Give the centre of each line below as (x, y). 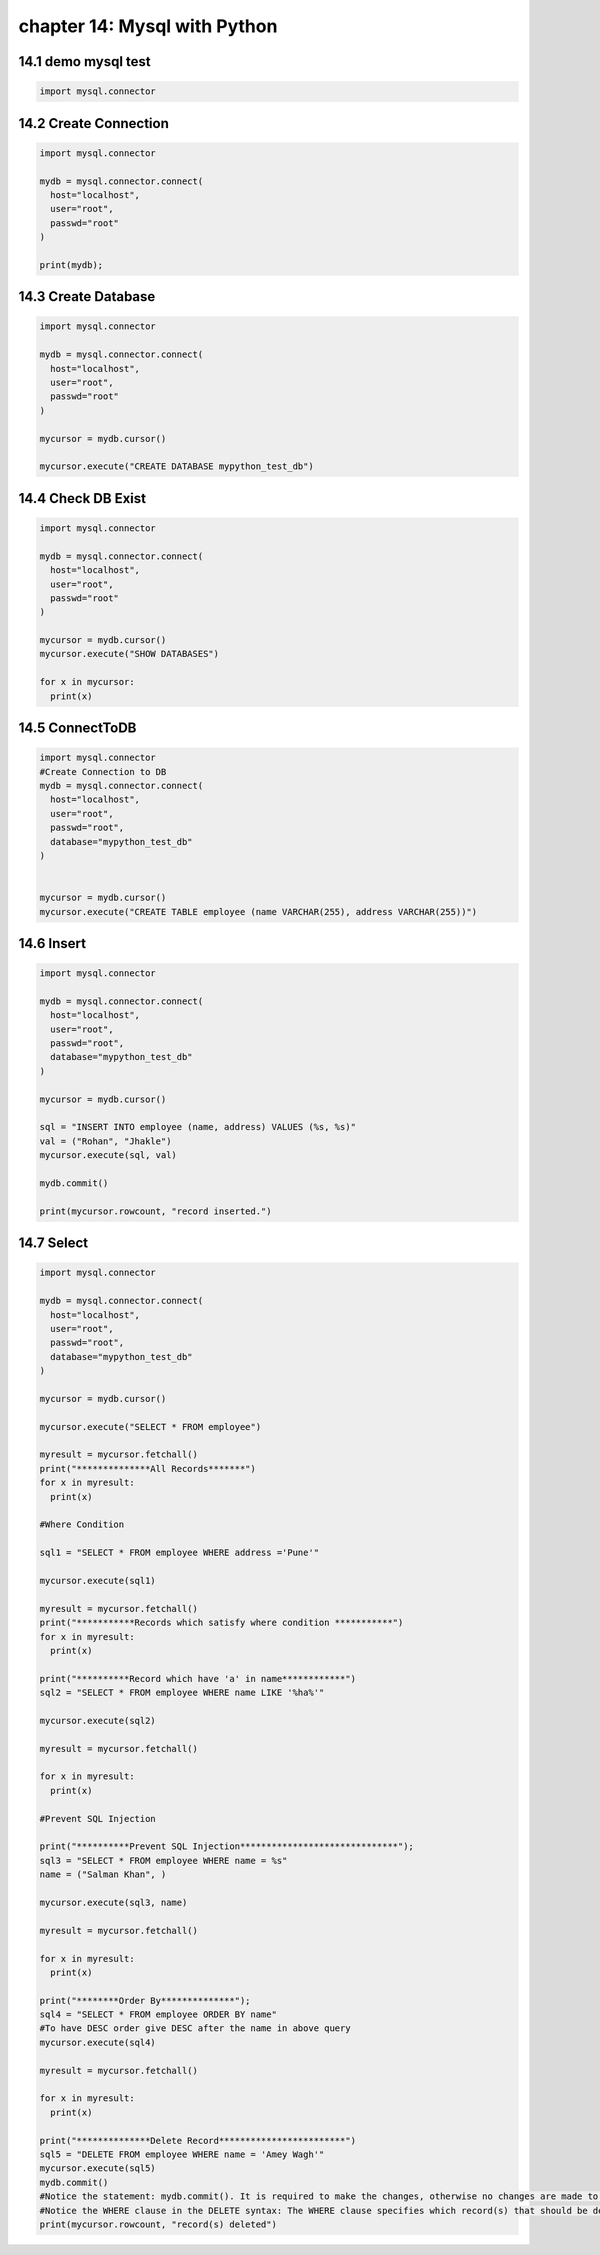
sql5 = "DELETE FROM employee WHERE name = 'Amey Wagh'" (182, 2154)
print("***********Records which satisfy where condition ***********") (221, 1623)
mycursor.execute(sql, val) (108, 1155)
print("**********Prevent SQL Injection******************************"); (227, 1846)
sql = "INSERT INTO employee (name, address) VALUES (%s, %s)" (198, 1127)
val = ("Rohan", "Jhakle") (105, 1141)
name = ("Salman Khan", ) (103, 1874)
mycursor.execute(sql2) (98, 1720)
